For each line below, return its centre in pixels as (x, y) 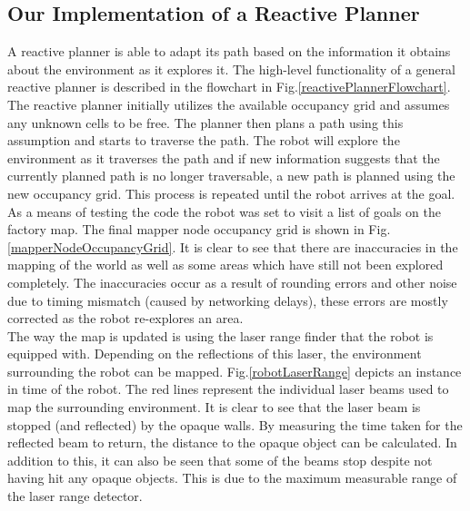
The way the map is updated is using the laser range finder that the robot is (220, 335)
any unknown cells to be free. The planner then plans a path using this (205, 122)
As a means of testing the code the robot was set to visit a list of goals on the (224, 211)
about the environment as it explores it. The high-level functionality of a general (232, 69)
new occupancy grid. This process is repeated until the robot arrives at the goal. (231, 193)
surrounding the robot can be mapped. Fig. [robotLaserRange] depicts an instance (235, 371)
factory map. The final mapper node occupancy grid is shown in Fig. (199, 229)
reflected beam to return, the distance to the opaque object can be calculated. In (232, 442)
